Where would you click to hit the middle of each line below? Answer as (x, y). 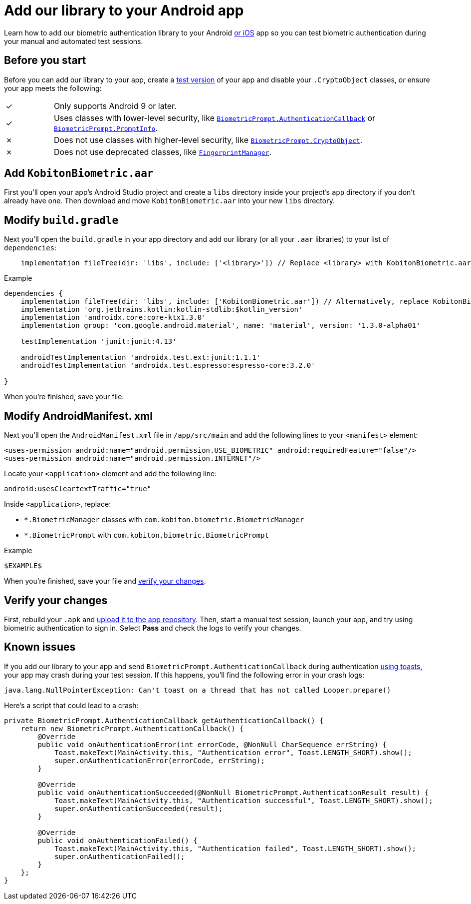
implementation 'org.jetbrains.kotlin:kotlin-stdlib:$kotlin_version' (162, 310)
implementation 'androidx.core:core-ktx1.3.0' (113, 318)
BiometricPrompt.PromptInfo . (106, 128)
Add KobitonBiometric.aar (79, 173)
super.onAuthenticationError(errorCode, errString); (160, 760)
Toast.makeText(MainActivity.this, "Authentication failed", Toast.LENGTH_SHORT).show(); (235, 848)
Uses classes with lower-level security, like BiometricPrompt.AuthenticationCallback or (215, 118)
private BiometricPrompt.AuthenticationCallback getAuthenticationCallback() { (164, 720)
